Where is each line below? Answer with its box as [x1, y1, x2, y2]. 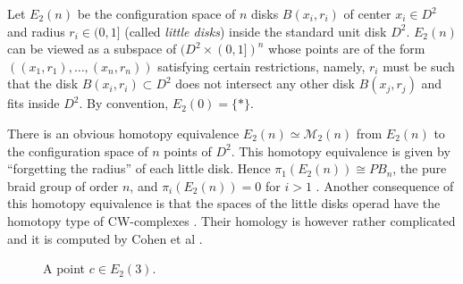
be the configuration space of [77, 4, 236, 22]
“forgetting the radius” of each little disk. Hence [7, 159, 271, 178]
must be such [383, 56, 455, 75]
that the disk [7, 74, 79, 93]
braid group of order [7, 176, 119, 195]
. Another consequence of [316, 176, 454, 195]
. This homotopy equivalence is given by [231, 141, 450, 160]
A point [43, 259, 86, 278]
